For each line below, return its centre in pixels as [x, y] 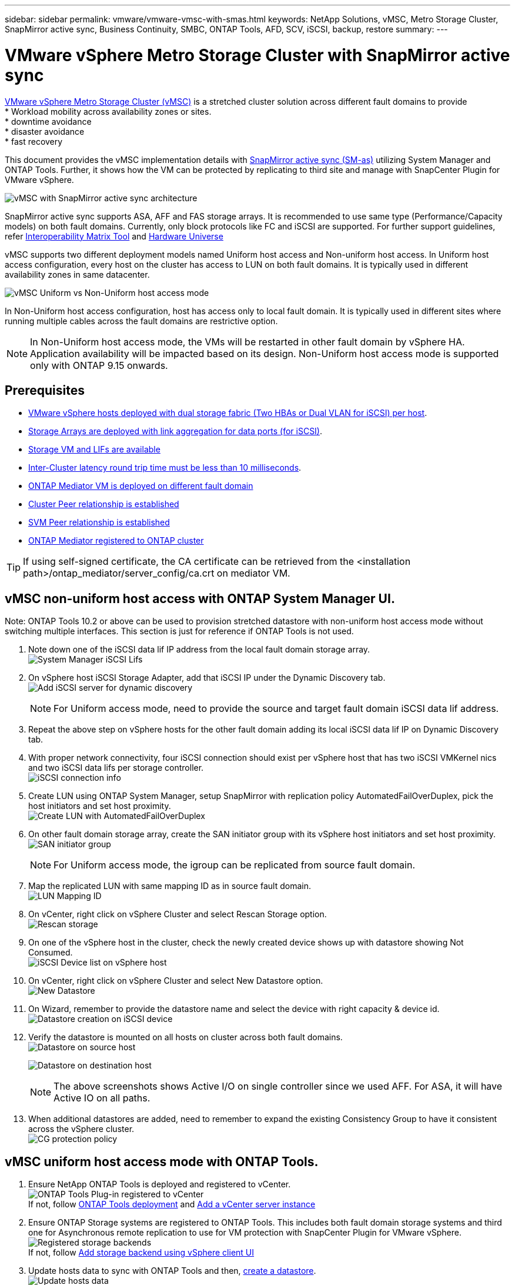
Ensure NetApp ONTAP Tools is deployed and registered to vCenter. [160, 1184]
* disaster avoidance [45, 131]
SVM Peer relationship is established [99, 522]
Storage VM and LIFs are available [94, 450]
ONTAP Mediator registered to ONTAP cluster [116, 541]
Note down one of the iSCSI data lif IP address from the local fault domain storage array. [199, 650]
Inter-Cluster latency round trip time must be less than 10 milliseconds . [165, 468]
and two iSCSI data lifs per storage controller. [116, 768]
